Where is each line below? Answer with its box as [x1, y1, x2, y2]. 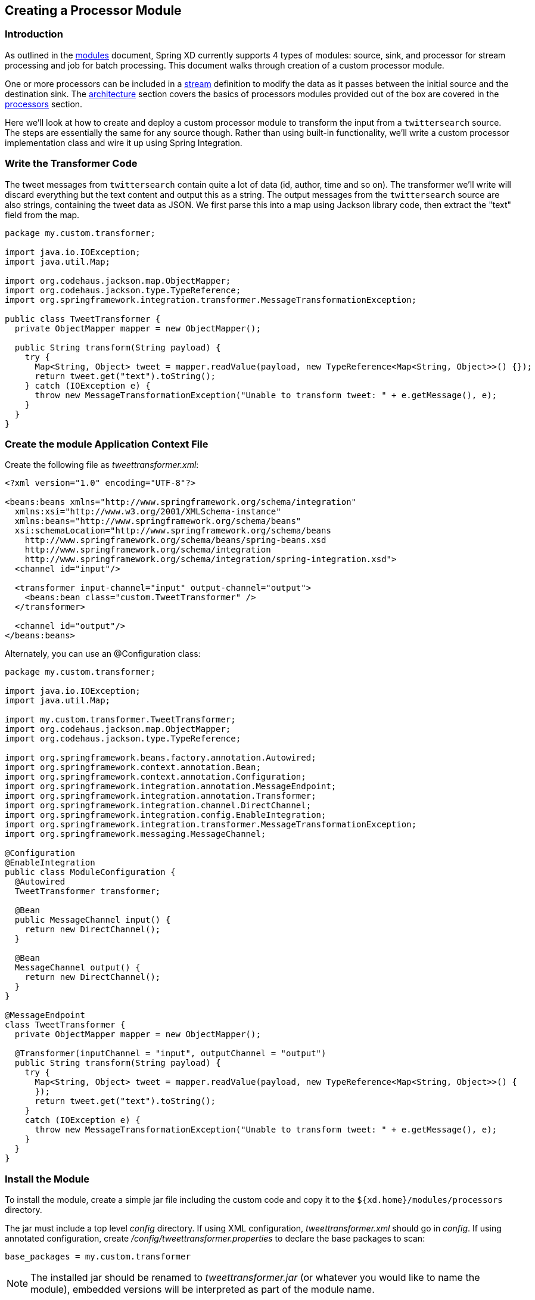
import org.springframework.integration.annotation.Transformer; [5, 791, 316, 801]
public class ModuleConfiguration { [5, 867, 176, 877]
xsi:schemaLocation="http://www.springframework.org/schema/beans [14, 526, 331, 536]
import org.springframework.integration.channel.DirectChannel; [5, 801, 312, 811]
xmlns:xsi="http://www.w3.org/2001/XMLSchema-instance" [14, 507, 281, 517]
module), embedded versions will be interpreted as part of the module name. [30, 1283, 375, 1296]
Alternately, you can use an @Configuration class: [5, 649, 201, 659]
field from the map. [5, 209, 80, 220]
